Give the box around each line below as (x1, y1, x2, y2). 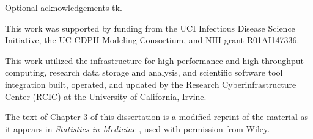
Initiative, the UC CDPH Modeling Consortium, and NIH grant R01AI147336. (5, 34, 300, 46)
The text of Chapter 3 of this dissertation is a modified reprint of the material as (5, 110, 309, 123)
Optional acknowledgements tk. (5, 1, 122, 13)
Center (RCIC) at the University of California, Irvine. (5, 90, 207, 102)
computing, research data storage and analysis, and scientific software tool (5, 66, 283, 79)
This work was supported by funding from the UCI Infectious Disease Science (5, 21, 295, 34)
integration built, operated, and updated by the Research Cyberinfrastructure (5, 77, 296, 90)
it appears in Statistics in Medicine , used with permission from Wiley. (5, 122, 270, 135)
